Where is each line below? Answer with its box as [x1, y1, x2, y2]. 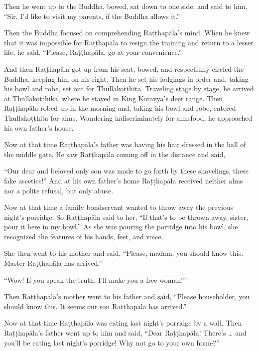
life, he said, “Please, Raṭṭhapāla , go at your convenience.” [4, 47, 182, 57]
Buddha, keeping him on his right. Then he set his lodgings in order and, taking [4, 73, 249, 84]
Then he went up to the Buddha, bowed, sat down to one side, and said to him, [4, 1, 248, 11]
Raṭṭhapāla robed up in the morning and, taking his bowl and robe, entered [4, 103, 236, 113]
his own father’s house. [4, 122, 74, 133]
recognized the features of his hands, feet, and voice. [4, 231, 163, 241]
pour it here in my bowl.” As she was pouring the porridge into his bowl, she [4, 221, 238, 232]
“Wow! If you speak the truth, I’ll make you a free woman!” [4, 274, 186, 285]
